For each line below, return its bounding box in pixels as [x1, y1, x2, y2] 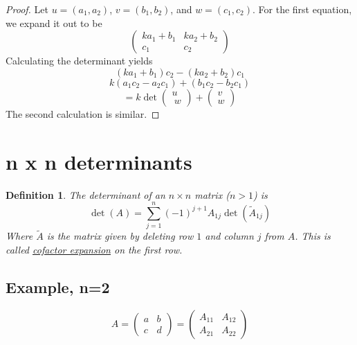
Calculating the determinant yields [6, 53, 153, 68]
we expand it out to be [6, 15, 102, 30]
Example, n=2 [6, 276, 110, 298]
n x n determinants [6, 147, 192, 175]
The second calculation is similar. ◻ [6, 106, 160, 121]
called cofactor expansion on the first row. [6, 242, 183, 257]
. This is [295, 229, 331, 243]
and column [205, 229, 254, 243]
